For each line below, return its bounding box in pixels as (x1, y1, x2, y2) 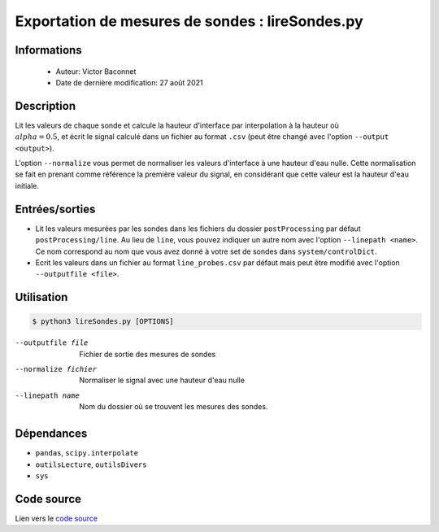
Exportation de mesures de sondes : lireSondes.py (15, 12, 363, 30)
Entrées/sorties (15, 202, 96, 216)
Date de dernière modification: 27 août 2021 (55, 77, 203, 87)
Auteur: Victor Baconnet (55, 66, 137, 76)
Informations (15, 43, 82, 57)
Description (15, 98, 76, 113)
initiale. (15, 181, 40, 190)
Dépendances (15, 427, 88, 441)
